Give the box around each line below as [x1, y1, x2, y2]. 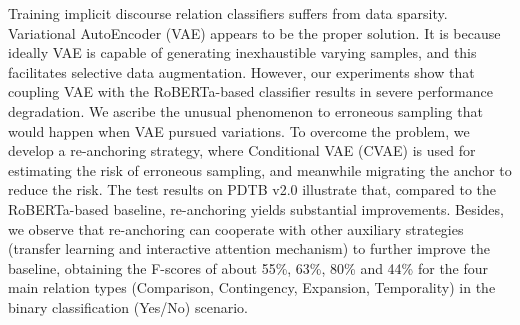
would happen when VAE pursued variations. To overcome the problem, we [8, 120, 470, 141]
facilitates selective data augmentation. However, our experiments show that [8, 61, 475, 82]
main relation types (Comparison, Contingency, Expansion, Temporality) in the [8, 277, 496, 298]
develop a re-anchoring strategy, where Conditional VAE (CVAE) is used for [8, 140, 476, 161]
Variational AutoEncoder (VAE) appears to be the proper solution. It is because [8, 22, 501, 43]
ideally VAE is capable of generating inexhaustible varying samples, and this [8, 42, 477, 63]
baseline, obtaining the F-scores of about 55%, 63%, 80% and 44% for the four [8, 257, 489, 278]
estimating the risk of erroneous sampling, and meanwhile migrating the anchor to [8, 159, 512, 180]
